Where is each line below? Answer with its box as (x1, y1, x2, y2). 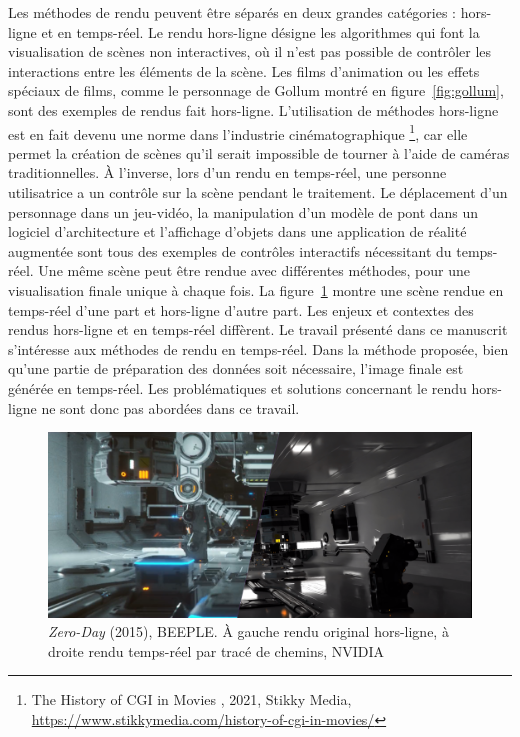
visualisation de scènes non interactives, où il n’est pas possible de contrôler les (8, 41, 492, 62)
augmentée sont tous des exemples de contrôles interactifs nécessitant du (8, 240, 452, 261)
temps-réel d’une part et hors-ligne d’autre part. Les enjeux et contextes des (8, 299, 474, 320)
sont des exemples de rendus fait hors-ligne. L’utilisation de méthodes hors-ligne (8, 99, 499, 120)
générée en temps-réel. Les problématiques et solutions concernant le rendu (8, 377, 467, 398)
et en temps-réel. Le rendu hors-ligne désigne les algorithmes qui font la (41, 21, 480, 42)
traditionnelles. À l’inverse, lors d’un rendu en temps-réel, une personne (8, 162, 447, 183)
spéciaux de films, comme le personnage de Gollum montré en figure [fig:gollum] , (8, 80, 504, 101)
